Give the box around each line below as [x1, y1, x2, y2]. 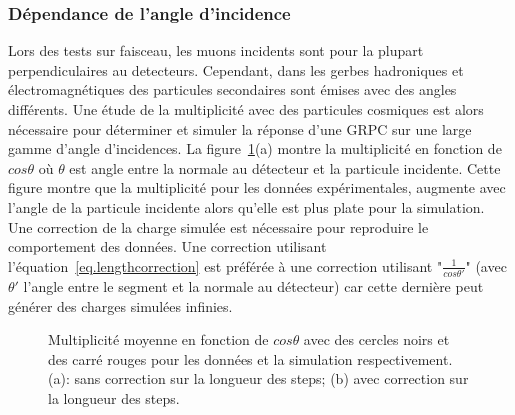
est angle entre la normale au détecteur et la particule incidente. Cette [69, 157, 501, 178]
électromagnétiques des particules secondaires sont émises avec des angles [8, 79, 457, 100]
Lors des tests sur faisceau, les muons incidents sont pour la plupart [8, 40, 424, 61]
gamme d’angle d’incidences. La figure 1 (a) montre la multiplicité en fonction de [8, 138, 502, 159]
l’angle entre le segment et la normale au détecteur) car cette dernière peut [23, 276, 484, 297]
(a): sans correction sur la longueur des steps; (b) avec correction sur [48, 368, 469, 389]
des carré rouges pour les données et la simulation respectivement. [48, 348, 453, 369]
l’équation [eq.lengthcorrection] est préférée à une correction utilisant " [8, 255, 443, 276]
